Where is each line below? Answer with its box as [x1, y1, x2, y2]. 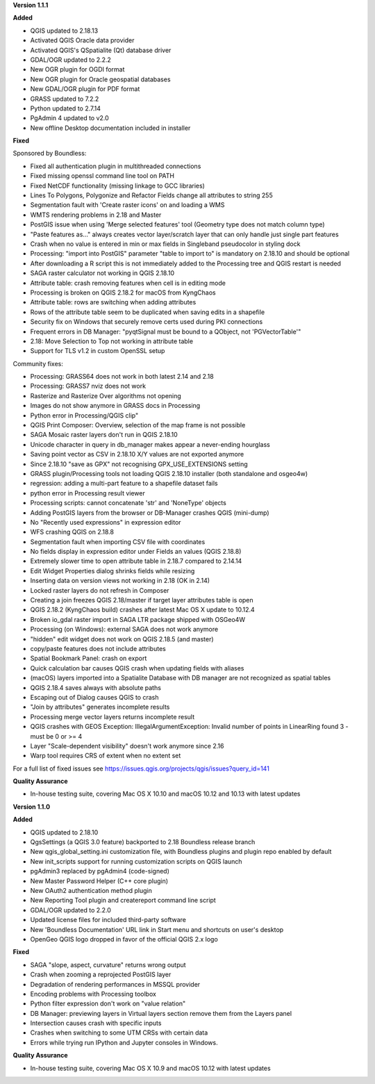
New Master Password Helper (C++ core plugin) [30, 876, 169, 885]
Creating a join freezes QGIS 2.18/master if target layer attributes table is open [30, 596, 253, 605]
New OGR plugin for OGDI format [30, 65, 125, 74]
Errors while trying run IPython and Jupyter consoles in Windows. [30, 1038, 218, 1046]
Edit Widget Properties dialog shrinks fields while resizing [30, 566, 195, 575]
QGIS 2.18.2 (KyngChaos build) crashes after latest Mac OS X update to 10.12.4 [30, 605, 255, 614]
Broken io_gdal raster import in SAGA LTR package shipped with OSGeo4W [30, 615, 246, 623]
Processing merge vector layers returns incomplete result [30, 712, 195, 721]
